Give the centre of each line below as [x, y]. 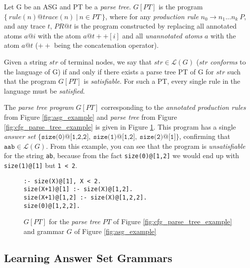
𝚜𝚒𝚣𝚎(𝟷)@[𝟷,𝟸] [114, 137]
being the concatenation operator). [106, 45]
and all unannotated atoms [162, 35]
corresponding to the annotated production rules [173, 107]
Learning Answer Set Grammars [88, 257]
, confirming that [205, 136]
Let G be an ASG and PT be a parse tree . [68, 6]
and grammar [44, 231]
